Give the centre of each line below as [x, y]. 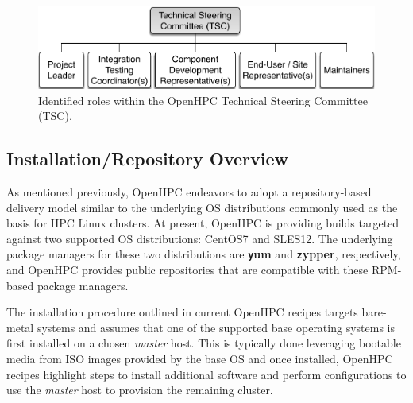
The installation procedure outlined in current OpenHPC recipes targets [182, 312]
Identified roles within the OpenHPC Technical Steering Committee [203, 100]
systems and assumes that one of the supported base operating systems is [216, 327]
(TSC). [55, 116]
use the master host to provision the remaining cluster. [140, 390]
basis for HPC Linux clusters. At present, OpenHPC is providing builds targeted [203, 223]
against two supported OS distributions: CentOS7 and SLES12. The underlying [200, 238]
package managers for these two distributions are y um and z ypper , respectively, [204, 254]
